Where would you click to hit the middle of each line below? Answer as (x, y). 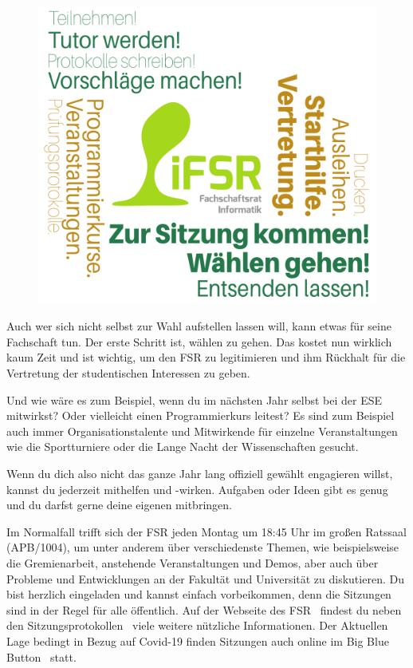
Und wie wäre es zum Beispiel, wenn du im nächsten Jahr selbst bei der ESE (195, 399)
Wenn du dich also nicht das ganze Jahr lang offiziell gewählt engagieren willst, (200, 473)
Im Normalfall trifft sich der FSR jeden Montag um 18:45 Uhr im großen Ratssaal (206, 531)
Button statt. (41, 656)
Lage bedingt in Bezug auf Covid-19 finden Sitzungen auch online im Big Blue (198, 640)
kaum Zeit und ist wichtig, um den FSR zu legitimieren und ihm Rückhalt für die (206, 357)
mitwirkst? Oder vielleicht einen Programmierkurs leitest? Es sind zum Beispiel (201, 415)
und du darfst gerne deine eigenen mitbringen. (119, 505)
